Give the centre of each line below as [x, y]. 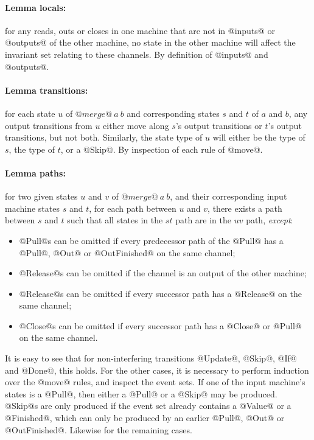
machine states [32, 208]
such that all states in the [115, 220]
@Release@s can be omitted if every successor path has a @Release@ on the [160, 293]
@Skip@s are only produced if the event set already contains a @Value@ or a [148, 406]
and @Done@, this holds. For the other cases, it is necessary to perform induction [157, 370]
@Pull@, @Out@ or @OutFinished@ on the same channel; [127, 252]
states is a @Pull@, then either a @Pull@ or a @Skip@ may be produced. [141, 393]
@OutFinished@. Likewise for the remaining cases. [99, 429]
